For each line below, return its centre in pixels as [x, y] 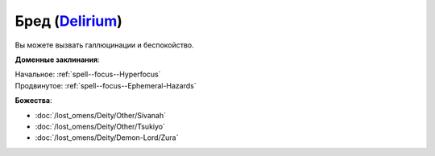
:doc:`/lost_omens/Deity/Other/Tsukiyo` [100, 126]
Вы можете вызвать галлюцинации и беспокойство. [105, 45]
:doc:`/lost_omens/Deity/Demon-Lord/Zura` [107, 138]
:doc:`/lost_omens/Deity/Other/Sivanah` [101, 115]
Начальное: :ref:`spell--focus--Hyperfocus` [88, 74]
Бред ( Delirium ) [68, 21]
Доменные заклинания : [57, 60]
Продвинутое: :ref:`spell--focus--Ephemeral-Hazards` [106, 85]
